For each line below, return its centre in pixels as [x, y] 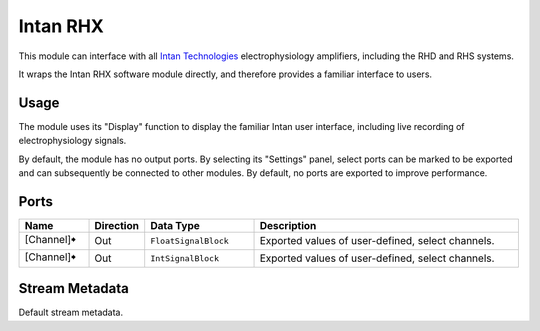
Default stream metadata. [71, 312]
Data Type [175, 225]
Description [288, 225]
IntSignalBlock [185, 258]
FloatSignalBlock [189, 240]
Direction [117, 225]
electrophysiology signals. [72, 141]
